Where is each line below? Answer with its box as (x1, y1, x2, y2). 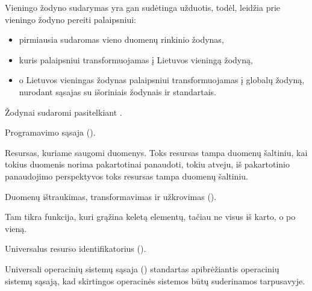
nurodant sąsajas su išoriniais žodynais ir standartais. (19, 85, 216, 98)
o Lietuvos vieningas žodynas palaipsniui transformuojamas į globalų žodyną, (19, 74, 305, 86)
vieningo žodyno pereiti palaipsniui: (5, 13, 136, 25)
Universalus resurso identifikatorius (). (5, 242, 146, 255)
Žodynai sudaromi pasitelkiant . (5, 105, 122, 118)
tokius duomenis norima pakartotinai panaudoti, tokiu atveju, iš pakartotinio (5, 158, 290, 171)
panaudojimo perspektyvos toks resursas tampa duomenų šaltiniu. (5, 169, 248, 182)
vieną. (5, 222, 27, 234)
